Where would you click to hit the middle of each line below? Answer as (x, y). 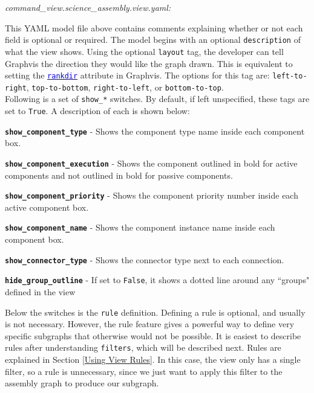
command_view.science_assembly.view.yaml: (88, 7)
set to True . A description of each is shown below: (97, 111)
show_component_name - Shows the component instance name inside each (140, 227)
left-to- (290, 76)
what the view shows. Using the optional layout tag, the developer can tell (144, 51)
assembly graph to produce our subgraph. (82, 383)
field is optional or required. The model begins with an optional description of (153, 40)
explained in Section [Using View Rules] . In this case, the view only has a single (153, 359)
